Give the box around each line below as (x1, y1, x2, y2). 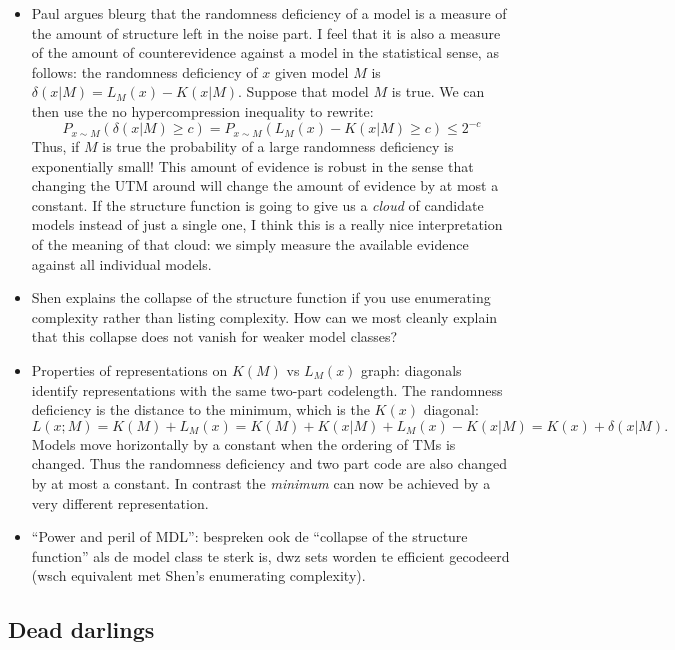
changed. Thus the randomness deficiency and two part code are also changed (31, 453, 508, 474)
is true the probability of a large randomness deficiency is (102, 136, 454, 157)
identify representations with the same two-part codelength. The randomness (31, 379, 503, 400)
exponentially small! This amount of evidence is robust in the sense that (31, 155, 474, 176)
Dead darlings (8, 614, 155, 645)
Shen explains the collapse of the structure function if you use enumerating (31, 287, 491, 308)
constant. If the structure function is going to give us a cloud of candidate (31, 194, 484, 215)
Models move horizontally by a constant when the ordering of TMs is (31, 433, 456, 454)
